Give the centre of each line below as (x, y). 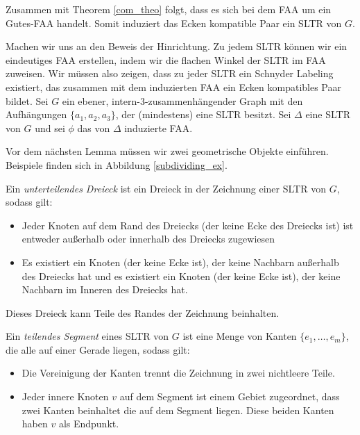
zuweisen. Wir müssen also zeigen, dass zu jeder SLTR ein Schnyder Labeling (170, 73)
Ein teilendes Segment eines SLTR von (87, 336)
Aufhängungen (36, 114)
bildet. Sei (27, 100)
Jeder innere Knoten (65, 396)
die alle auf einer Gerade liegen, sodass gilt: (98, 349)
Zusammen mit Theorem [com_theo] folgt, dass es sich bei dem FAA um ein (169, 9)
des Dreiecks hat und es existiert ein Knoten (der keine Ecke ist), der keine (181, 276)
